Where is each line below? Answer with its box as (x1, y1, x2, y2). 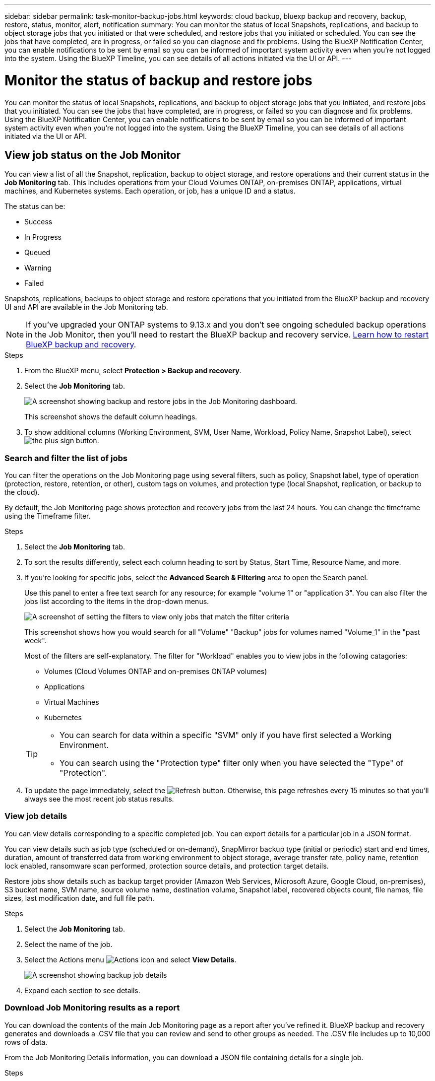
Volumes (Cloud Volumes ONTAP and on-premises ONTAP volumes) (44, 667, 267, 676)
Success (24, 217, 53, 226)
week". (24, 636, 47, 645)
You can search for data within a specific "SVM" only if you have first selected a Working (60, 730, 392, 741)
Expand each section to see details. (24, 986, 140, 995)
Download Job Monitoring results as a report (4, 1003, 180, 1013)
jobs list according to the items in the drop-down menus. (24, 597, 209, 606)
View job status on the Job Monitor (4, 148, 181, 161)
